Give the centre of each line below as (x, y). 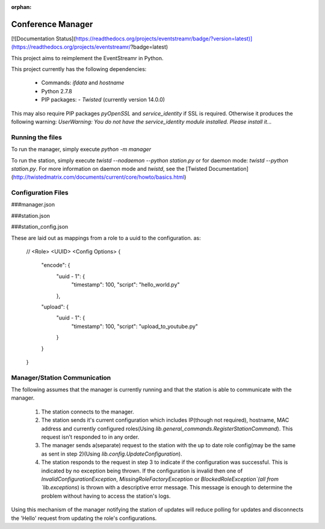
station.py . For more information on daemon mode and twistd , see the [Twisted (109, 169)
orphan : (21, 7)
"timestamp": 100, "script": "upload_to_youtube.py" (135, 326)
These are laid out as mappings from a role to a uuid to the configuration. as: (106, 238)
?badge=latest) (149, 47)
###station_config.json (40, 227)
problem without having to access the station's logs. (106, 496)
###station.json (31, 215)
